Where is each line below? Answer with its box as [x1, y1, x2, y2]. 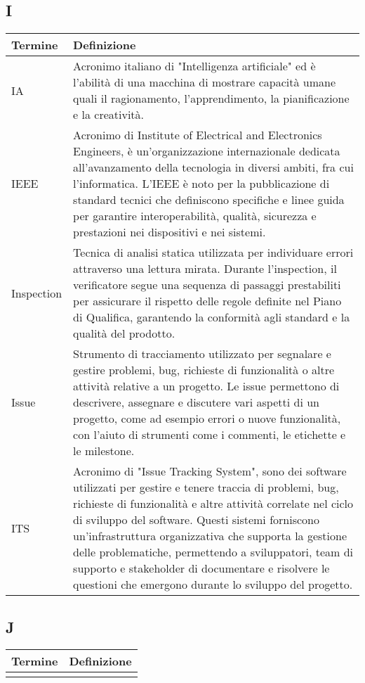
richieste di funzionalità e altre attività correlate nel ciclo [73, 495, 354, 512]
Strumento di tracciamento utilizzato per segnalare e [73, 345, 331, 362]
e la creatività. [73, 106, 145, 123]
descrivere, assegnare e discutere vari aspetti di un [73, 394, 319, 411]
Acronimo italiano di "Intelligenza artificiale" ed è [73, 58, 316, 75]
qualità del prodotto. [73, 325, 175, 342]
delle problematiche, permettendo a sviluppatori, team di [73, 544, 354, 561]
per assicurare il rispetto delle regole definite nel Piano [73, 293, 342, 309]
